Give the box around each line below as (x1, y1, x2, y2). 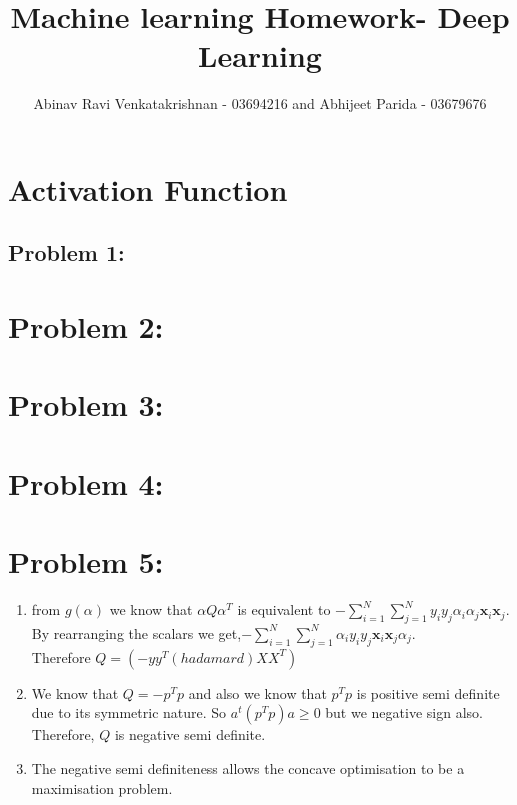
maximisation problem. (31, 777, 173, 798)
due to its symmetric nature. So (31, 702, 227, 723)
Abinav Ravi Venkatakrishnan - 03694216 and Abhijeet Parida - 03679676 (33, 93, 487, 114)
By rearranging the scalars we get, (31, 622, 242, 643)
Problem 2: (8, 306, 164, 347)
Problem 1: (8, 237, 125, 268)
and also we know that (188, 682, 327, 703)
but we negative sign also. (325, 702, 483, 723)
